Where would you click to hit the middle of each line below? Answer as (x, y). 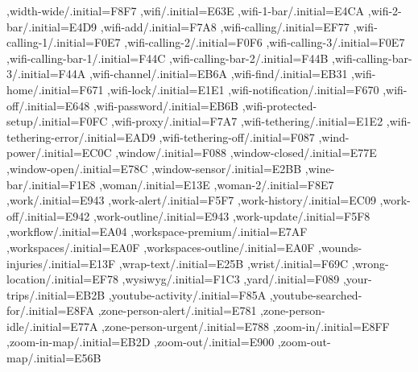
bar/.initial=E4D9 (52, 26)
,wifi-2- (385, 10)
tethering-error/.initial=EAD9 (81, 136)
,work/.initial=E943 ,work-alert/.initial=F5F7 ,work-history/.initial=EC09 (191, 200)
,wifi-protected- (279, 105)
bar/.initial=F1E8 (51, 184)
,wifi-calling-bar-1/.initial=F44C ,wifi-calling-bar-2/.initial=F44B (168, 58)
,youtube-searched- (316, 294)
